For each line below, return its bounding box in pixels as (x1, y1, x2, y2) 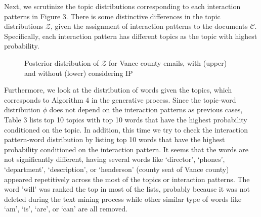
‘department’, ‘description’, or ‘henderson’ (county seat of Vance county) (4, 163, 229, 174)
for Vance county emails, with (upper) (109, 57, 227, 68)
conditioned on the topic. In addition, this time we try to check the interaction (4, 124, 248, 135)
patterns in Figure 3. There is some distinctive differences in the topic (4, 11, 221, 21)
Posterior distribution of (24, 57, 99, 68)
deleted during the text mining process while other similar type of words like (4, 193, 242, 204)
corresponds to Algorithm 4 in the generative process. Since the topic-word (4, 94, 236, 105)
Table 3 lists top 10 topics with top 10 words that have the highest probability (4, 114, 247, 124)
